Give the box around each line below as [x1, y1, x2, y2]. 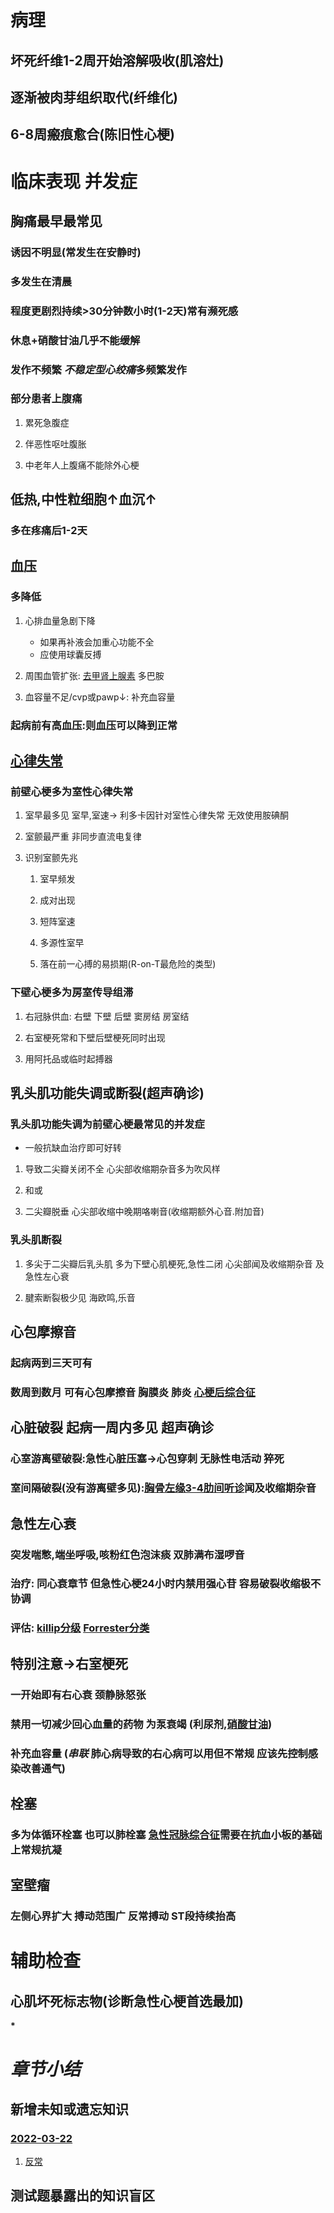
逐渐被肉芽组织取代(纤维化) [10, 89, 178, 106]
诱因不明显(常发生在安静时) [10, 245, 142, 259]
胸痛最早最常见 [10, 212, 103, 230]
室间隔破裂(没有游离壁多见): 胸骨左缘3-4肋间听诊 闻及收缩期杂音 [10, 1481, 317, 1495]
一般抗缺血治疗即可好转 [24, 1142, 122, 1154]
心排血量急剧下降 [24, 614, 96, 626]
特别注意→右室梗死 [10, 1655, 129, 1672]
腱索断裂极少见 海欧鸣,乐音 [24, 1291, 136, 1303]
